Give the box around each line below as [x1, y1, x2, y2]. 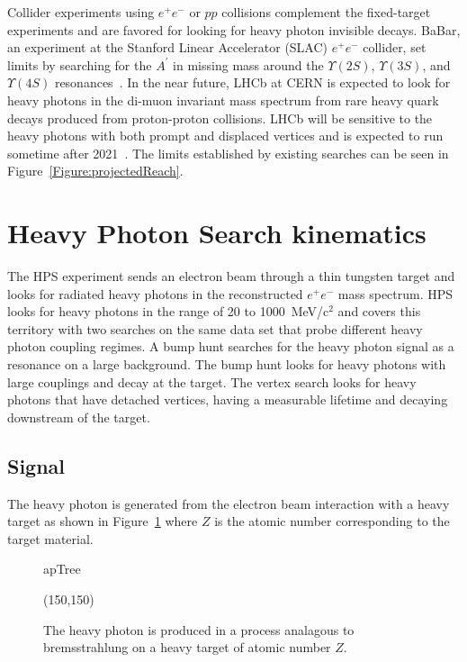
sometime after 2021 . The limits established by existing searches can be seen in [7, 143, 449, 162]
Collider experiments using [7, 3, 155, 21]
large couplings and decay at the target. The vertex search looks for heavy [7, 372, 417, 391]
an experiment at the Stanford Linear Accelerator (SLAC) [7, 38, 328, 57]
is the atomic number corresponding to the [214, 512, 450, 531]
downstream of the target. [7, 407, 150, 426]
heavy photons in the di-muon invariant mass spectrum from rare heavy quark [7, 90, 439, 109]
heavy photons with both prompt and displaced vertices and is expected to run [7, 126, 444, 145]
